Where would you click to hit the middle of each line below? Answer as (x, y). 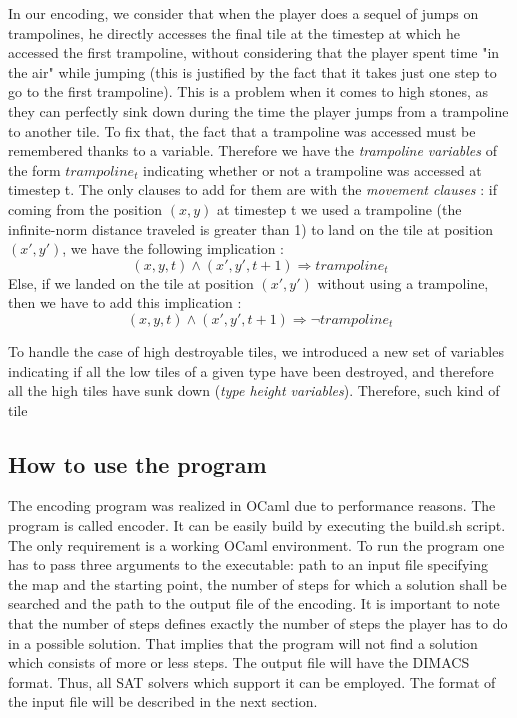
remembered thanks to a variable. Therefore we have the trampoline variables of (252, 150)
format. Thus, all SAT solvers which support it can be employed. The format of (252, 681)
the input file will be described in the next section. (163, 701)
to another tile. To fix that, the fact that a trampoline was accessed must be (242, 130)
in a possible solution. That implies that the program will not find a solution (243, 642)
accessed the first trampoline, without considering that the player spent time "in (254, 52)
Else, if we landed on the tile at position (131, 282)
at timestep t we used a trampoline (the (339, 208)
